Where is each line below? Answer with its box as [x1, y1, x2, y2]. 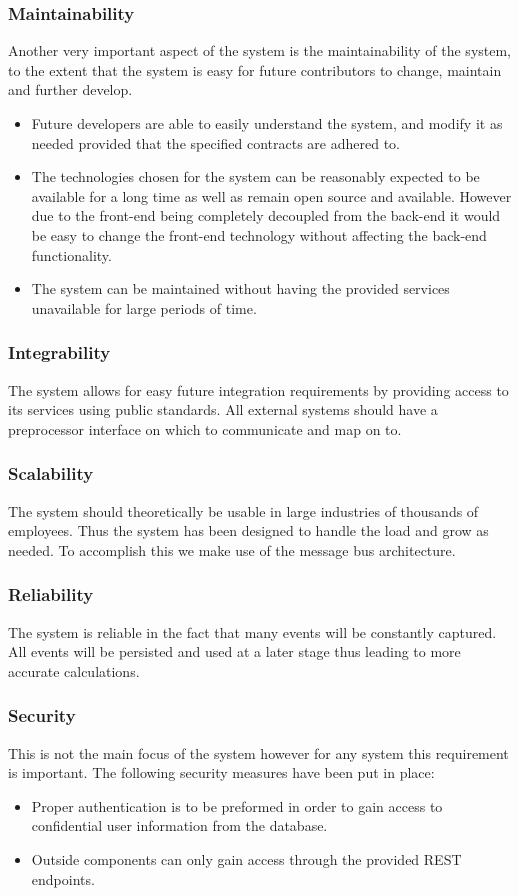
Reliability [8, 582, 94, 607]
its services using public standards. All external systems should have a [8, 399, 438, 420]
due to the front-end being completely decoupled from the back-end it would [31, 205, 501, 226]
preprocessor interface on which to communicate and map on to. [8, 418, 402, 439]
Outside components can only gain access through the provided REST [31, 848, 462, 869]
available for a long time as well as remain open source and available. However [31, 185, 512, 206]
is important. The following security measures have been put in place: [8, 762, 435, 783]
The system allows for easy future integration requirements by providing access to [8, 379, 509, 400]
